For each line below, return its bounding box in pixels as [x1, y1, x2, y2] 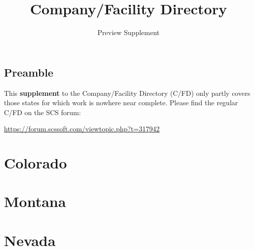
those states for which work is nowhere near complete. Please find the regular [4, 97, 238, 108]
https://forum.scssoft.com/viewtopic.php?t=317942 [4, 124, 160, 134]
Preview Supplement [97, 27, 160, 38]
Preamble [4, 64, 53, 80]
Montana [4, 191, 66, 211]
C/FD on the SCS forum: [4, 107, 81, 117]
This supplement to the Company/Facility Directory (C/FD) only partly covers [4, 87, 251, 98]
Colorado [4, 153, 67, 173]
